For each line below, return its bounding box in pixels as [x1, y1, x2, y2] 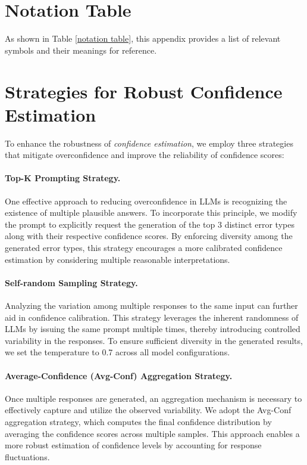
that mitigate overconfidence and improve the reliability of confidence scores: [5, 148, 284, 161]
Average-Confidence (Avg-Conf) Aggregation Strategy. [5, 369, 233, 382]
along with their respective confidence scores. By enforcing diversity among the [5, 230, 293, 242]
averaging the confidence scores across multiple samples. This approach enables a [5, 427, 300, 439]
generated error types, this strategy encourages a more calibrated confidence [5, 241, 283, 253]
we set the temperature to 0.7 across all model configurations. [5, 346, 230, 358]
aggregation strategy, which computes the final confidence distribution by [5, 415, 272, 427]
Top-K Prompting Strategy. [5, 172, 121, 184]
